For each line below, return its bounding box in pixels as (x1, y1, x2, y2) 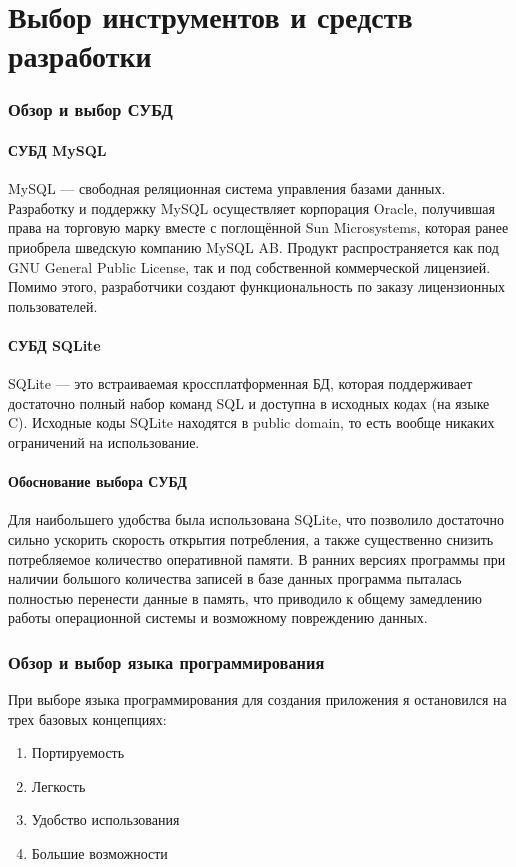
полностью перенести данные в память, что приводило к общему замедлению (8, 587, 482, 608)
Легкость (31, 775, 86, 796)
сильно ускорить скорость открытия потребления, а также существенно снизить (8, 528, 494, 549)
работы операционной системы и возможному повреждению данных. (8, 607, 428, 628)
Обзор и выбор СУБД (8, 97, 173, 122)
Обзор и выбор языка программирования (8, 649, 325, 674)
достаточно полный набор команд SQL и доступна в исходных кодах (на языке (8, 392, 490, 413)
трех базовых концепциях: (8, 708, 167, 729)
